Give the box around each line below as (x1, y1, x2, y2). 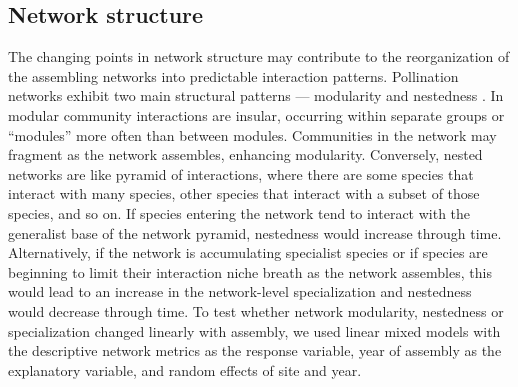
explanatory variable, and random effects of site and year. (8, 359, 362, 380)
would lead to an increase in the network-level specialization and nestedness (8, 281, 472, 302)
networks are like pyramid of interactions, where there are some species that (8, 163, 474, 184)
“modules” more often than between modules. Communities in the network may (8, 124, 497, 145)
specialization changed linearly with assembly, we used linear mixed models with (8, 320, 501, 341)
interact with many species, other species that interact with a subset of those (8, 183, 480, 204)
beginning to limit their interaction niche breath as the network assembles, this (8, 261, 492, 282)
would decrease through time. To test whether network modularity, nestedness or (8, 300, 504, 321)
